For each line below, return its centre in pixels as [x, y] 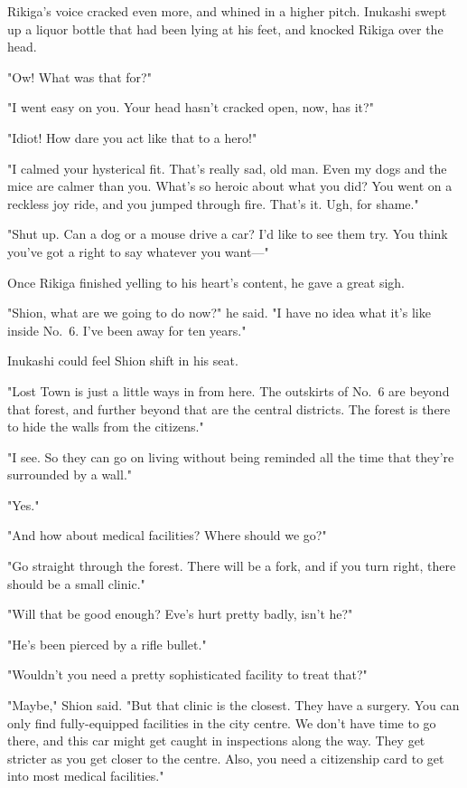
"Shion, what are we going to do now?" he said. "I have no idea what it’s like [219, 313]
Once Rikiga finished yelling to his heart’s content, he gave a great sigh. [206, 282]
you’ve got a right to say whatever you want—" [138, 251]
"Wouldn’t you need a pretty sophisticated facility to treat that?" [187, 674]
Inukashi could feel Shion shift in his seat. [123, 361]
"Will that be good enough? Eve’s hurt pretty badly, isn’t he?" [180, 614]
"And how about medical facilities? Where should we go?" [167, 535]
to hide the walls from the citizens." [106, 427]
